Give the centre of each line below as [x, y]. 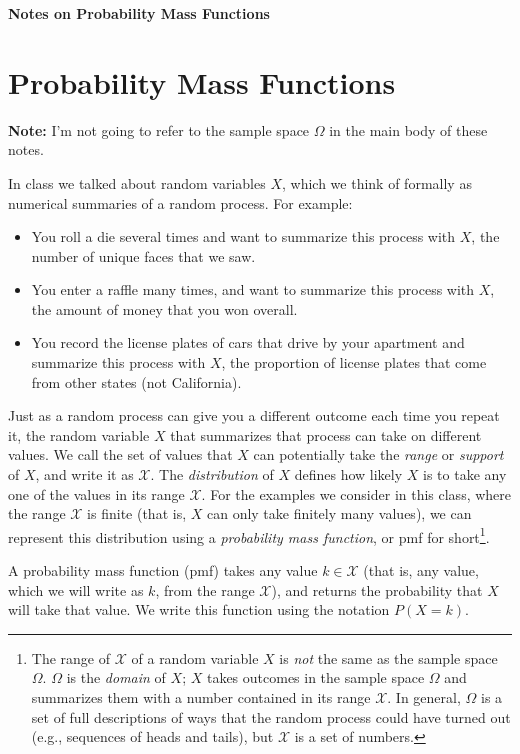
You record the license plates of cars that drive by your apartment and [248, 342]
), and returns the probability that [377, 589]
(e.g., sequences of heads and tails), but [152, 736]
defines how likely [348, 474]
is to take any [465, 474]
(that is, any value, [421, 570]
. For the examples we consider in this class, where [356, 493]
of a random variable [195, 657]
